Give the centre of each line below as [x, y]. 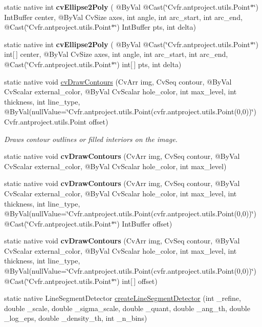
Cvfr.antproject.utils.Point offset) [56, 121]
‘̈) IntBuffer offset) [144, 223]
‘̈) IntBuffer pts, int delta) [155, 27]
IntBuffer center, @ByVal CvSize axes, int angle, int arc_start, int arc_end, [123, 17]
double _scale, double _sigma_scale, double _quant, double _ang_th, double [127, 308]
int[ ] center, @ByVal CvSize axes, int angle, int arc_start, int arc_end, [116, 54]
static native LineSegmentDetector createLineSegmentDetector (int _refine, [123, 298]
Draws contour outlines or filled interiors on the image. [91, 139]
